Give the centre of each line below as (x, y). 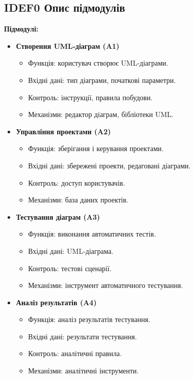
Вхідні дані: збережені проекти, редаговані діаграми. (109, 165)
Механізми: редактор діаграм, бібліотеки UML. (101, 114)
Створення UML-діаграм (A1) (68, 46)
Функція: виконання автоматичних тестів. (92, 234)
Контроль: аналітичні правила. (75, 353)
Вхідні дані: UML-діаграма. (71, 251)
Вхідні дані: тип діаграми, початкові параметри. (102, 80)
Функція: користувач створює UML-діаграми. (98, 63)
